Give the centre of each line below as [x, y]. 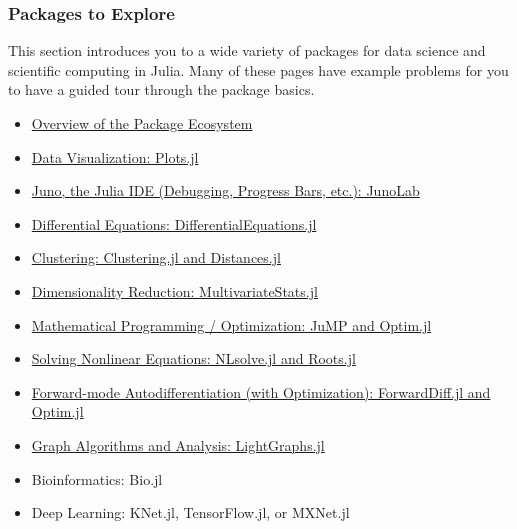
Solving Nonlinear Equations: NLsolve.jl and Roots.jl [193, 358]
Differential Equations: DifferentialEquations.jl [174, 223]
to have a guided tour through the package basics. [161, 89]
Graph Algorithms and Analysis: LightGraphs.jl [178, 444]
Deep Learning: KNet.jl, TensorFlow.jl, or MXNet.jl [190, 512]
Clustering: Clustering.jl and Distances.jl [156, 257]
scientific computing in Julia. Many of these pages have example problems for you [258, 69]
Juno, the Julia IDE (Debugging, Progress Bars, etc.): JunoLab [225, 190]
